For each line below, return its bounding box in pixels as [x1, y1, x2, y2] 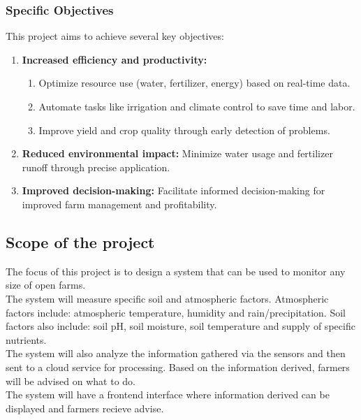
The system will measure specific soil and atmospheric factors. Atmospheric [6, 291, 329, 305]
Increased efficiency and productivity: [22, 52, 207, 66]
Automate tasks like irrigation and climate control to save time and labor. [38, 99, 355, 113]
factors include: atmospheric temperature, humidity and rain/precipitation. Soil [6, 305, 346, 319]
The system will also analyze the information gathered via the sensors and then [6, 346, 346, 361]
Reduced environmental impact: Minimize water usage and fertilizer [22, 146, 333, 161]
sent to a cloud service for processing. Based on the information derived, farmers [6, 359, 350, 374]
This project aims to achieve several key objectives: [6, 29, 224, 43]
